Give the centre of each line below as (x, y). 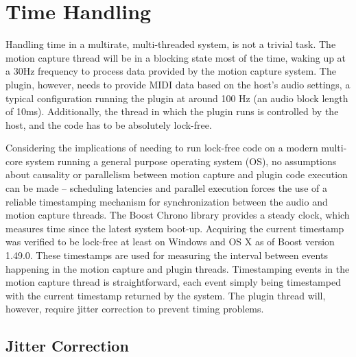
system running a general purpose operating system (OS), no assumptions (181, 161)
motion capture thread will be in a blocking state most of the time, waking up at (176, 57)
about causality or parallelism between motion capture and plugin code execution (177, 174)
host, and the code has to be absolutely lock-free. (109, 124)
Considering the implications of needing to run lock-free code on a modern (162, 148)
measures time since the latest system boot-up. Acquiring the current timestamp (175, 228)
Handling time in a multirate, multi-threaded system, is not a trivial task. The (171, 44)
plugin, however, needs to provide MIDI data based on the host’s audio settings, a (178, 84)
